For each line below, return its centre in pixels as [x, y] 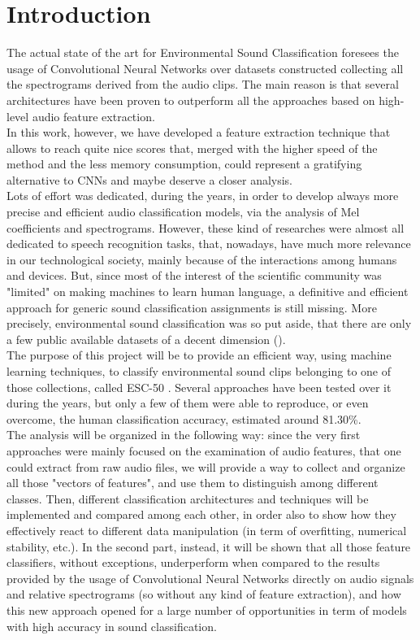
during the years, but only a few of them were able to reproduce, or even [188, 403]
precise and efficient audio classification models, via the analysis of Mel [183, 212]
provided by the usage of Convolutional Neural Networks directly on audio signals [210, 578]
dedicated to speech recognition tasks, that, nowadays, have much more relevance [209, 244]
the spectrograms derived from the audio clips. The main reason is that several [203, 84]
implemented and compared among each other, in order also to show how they [201, 514]
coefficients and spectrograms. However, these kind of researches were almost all [206, 227]
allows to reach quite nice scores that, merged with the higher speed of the [192, 148]
